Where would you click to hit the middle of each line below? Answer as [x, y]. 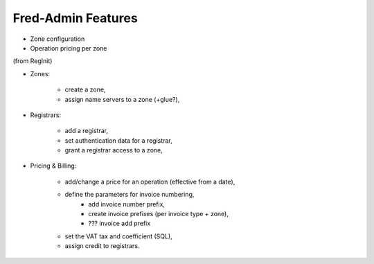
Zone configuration [57, 39]
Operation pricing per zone [69, 48]
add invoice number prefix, [127, 204]
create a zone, [85, 89]
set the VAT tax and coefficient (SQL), [118, 236]
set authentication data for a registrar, [118, 140]
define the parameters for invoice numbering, [130, 195]
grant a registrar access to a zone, [114, 150]
